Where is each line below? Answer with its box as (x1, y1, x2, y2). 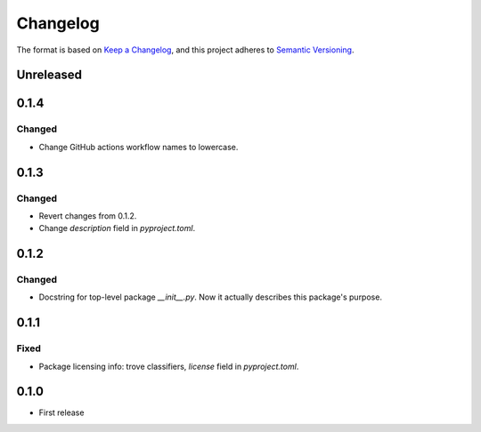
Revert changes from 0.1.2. (38, 210, 137, 221)
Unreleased (16, 68, 83, 83)
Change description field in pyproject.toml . (38, 223, 196, 234)
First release (38, 407, 85, 418)
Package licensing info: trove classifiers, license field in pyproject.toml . (38, 361, 299, 372)
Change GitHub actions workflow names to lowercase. (38, 141, 239, 152)
